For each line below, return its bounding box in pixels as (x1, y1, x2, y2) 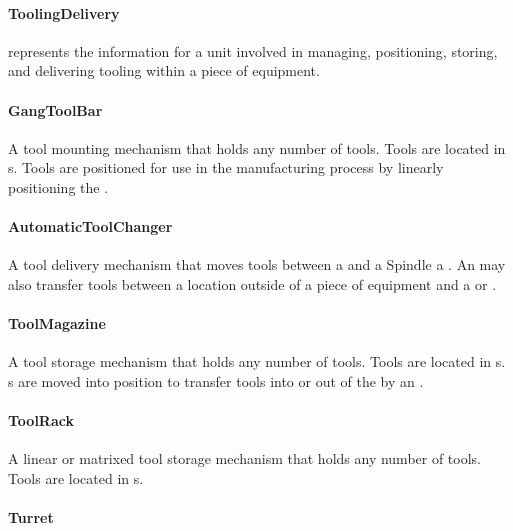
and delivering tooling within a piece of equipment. (8, 60, 320, 81)
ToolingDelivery (8, 2, 120, 23)
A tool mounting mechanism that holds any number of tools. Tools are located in (8, 137, 506, 158)
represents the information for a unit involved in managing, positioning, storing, (8, 40, 498, 61)
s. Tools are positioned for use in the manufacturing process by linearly (8, 157, 444, 178)
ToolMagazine (8, 313, 106, 334)
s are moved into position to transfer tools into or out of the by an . (8, 370, 424, 391)
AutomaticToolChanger (8, 216, 173, 237)
